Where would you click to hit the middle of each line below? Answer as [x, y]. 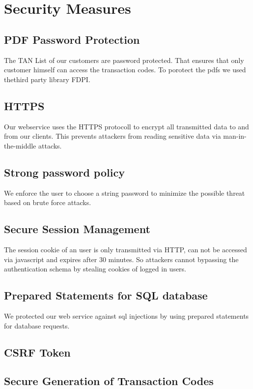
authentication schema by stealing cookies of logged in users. [95, 269]
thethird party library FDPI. [47, 79]
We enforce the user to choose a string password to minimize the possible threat [125, 193]
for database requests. [37, 325]
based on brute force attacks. [48, 202]
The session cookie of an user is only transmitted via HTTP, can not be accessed [126, 249]
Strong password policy [64, 172]
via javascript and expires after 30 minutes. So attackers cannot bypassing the [121, 259]
